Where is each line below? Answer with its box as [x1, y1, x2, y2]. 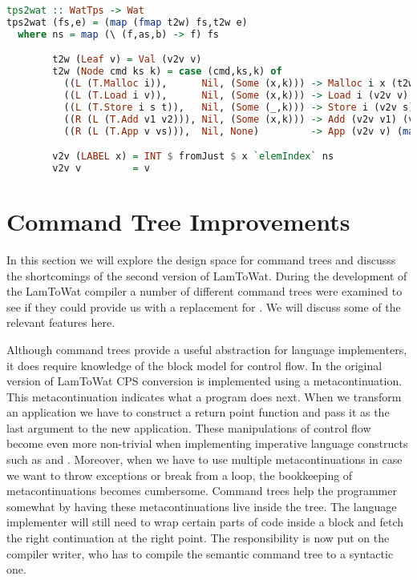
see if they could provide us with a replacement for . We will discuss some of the [6, 298, 401, 315]
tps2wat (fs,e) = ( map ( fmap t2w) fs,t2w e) [6, 16, 248, 28]
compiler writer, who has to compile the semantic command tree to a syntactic [6, 545, 394, 562]
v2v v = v [52, 162, 150, 174]
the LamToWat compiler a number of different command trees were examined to [6, 283, 403, 300]
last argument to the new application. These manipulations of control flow [6, 419, 371, 436]
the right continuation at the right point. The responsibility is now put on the [6, 530, 390, 546]
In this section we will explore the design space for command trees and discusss [6, 251, 396, 268]
